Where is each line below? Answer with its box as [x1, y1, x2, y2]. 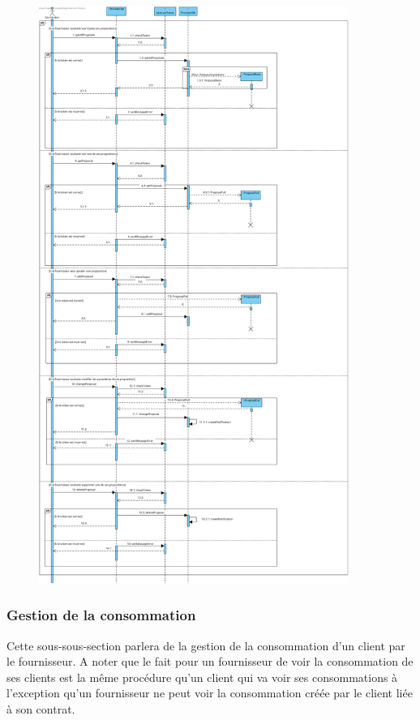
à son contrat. [6, 700, 75, 717]
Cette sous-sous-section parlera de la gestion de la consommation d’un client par [6, 636, 405, 654]
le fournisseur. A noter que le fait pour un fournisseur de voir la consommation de [6, 653, 414, 670]
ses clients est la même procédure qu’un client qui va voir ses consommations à [6, 668, 398, 685]
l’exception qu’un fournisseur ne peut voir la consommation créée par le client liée [6, 684, 413, 701]
